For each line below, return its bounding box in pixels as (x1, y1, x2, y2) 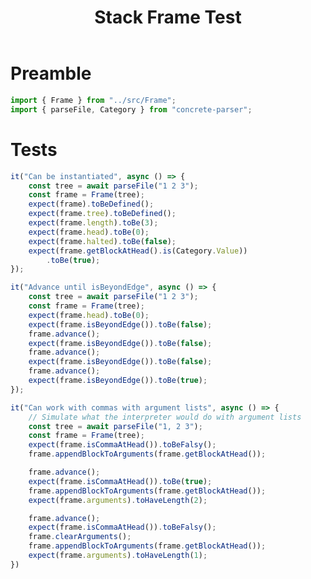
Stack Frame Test (94, 6, 242, 29)
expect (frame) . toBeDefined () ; (28, 199, 155, 210)
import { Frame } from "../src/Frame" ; (10, 95, 177, 105)
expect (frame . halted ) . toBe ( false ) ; (28, 236, 177, 246)
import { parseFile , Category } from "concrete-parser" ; (10, 104, 253, 115)
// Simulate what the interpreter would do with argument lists (28, 412, 302, 422)
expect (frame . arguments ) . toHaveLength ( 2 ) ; (28, 495, 208, 505)
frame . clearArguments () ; (28, 532, 132, 542)
